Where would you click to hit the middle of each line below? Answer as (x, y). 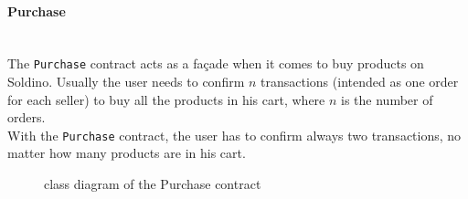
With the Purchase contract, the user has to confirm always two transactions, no (234, 135)
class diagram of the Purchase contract (153, 184)
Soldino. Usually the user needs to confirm (126, 82)
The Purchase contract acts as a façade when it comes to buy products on (216, 63)
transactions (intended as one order (360, 82)
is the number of (387, 99)
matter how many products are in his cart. (127, 153)
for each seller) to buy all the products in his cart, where (166, 99)
